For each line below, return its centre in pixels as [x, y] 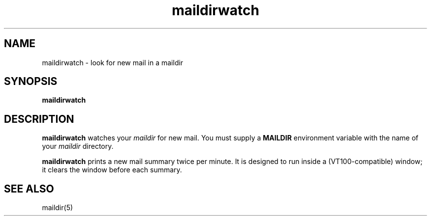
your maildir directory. [78, 146]
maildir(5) [58, 208]
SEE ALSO [29, 189]
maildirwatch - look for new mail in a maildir [113, 62]
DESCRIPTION [39, 119]
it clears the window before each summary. [112, 170]
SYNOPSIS [31, 82]
